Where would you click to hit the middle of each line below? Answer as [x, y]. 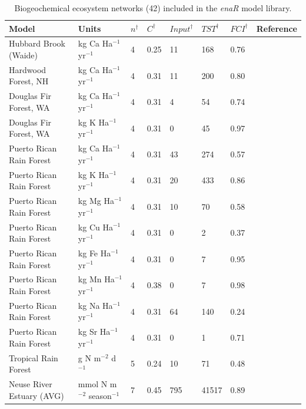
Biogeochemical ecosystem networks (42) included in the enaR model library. [153, 8]
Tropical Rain [34, 357]
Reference [277, 28]
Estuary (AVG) [36, 395]
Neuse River [31, 384]
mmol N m [97, 384]
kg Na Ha [95, 305]
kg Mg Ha [96, 201]
